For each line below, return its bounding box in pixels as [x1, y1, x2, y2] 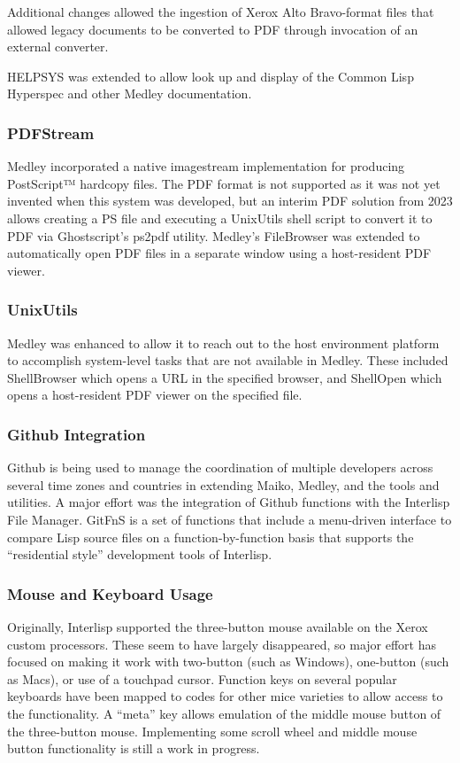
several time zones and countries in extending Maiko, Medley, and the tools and [7, 475, 440, 494]
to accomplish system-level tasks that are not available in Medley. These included [7, 351, 448, 370]
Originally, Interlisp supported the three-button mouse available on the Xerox [7, 617, 428, 635]
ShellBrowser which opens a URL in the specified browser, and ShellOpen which [7, 368, 442, 386]
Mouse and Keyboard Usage [7, 582, 213, 604]
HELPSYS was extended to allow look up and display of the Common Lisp [7, 66, 414, 85]
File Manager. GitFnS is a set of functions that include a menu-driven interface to [7, 510, 452, 528]
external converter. [7, 37, 109, 56]
